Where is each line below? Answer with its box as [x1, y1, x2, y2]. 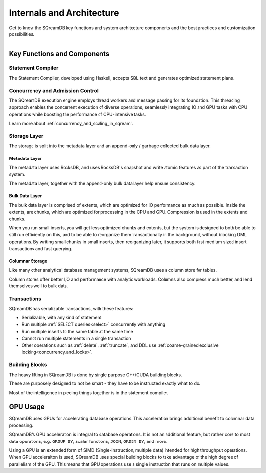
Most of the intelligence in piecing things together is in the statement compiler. [9, 389, 168, 396]
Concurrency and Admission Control [9, 87, 99, 94]
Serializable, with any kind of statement [21, 315, 101, 320]
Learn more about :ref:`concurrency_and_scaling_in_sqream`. [9, 120, 133, 126]
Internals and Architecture [9, 7, 119, 18]
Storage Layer [9, 132, 44, 139]
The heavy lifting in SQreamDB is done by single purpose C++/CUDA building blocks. [9, 372, 182, 378]
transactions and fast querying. [9, 246, 73, 252]
